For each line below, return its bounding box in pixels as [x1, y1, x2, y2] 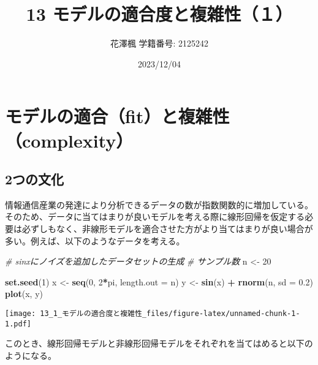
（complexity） [5, 127, 134, 152]
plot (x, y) [5, 287, 43, 300]
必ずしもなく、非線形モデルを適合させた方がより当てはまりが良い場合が [21, 222, 313, 235]
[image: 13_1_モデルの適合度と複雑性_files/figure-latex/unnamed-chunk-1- [5, 309, 300, 318]
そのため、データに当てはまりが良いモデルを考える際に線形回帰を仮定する [5, 210, 305, 223]
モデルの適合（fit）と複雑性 [5, 103, 230, 129]
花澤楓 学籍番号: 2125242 [110, 37, 209, 50]
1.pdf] [5, 319, 31, 328]
